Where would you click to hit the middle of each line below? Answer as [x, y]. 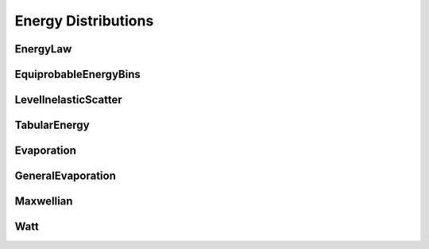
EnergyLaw [43, 49]
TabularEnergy [52, 125]
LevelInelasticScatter [68, 100]
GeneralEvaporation [66, 176]
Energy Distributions [84, 21]
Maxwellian [44, 202]
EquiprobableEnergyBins [77, 74]
